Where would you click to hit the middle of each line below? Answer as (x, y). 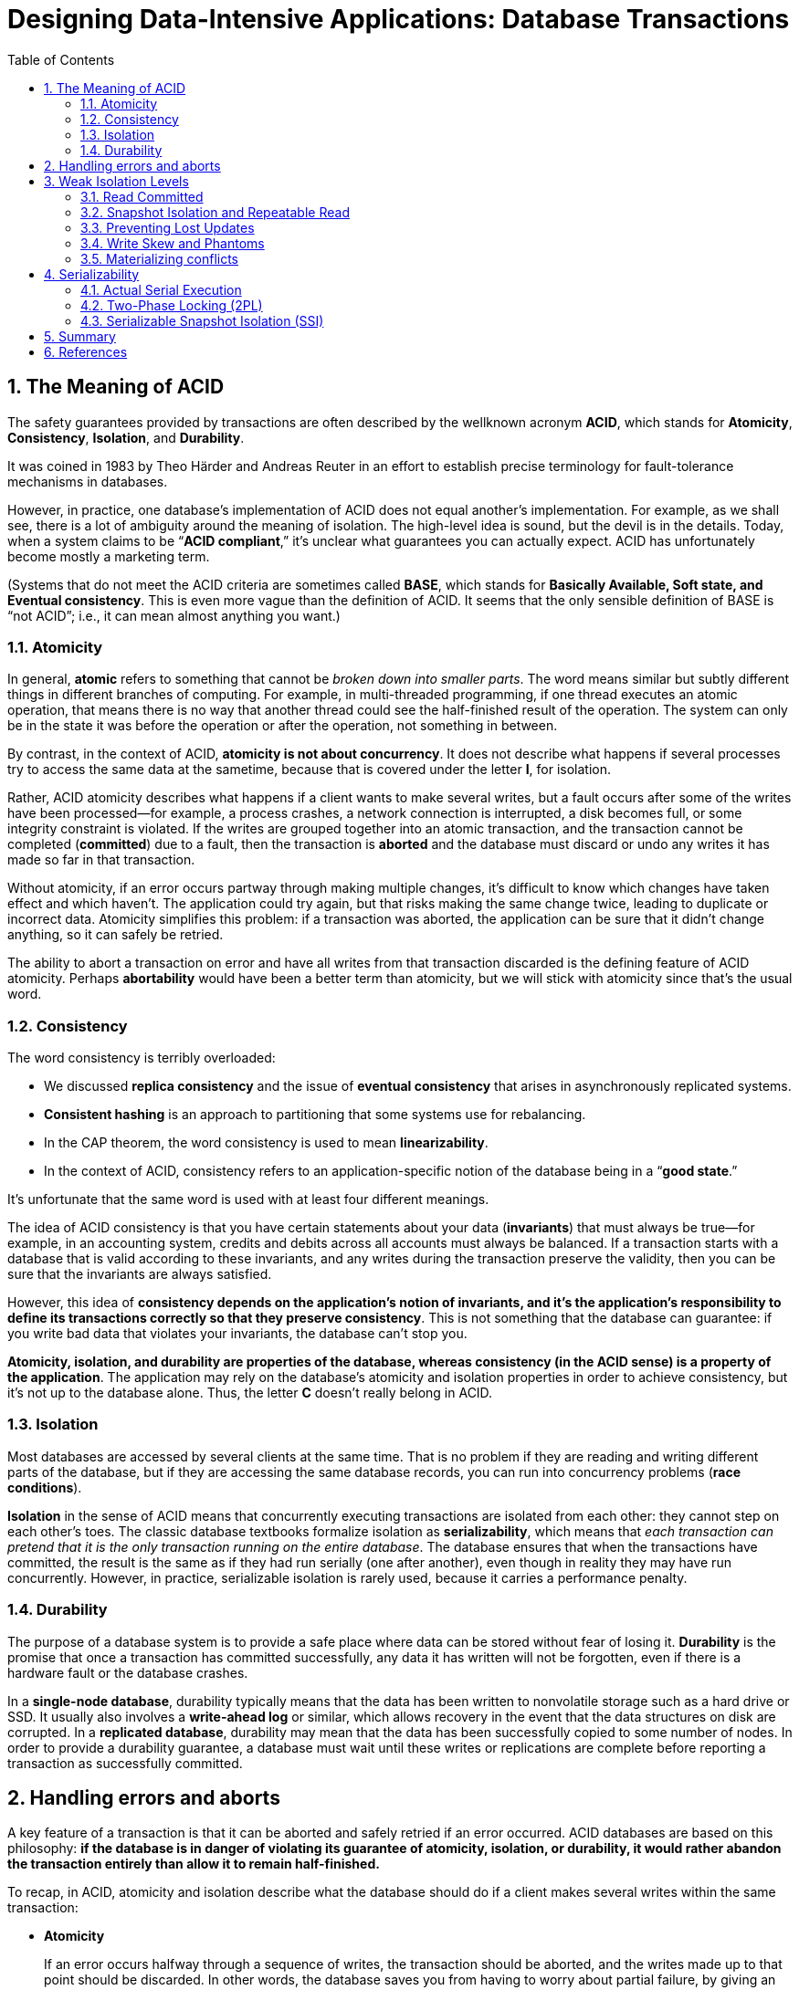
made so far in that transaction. (101, 860)
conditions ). (45, 1487)
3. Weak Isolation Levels (116, 181)
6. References (86, 351)
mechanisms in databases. (88, 481)
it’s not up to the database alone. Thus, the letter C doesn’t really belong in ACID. (250, 1393)
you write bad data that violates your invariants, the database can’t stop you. (237, 1334)
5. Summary (80, 336)
